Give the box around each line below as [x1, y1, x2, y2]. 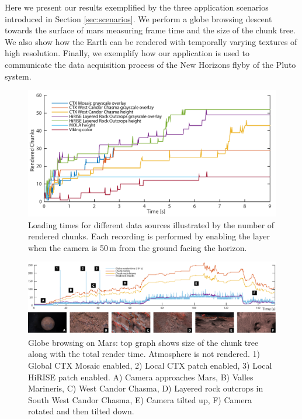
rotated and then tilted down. [28, 405, 134, 417]
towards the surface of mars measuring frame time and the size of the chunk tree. [5, 24, 296, 36]
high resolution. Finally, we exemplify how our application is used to [5, 47, 249, 59]
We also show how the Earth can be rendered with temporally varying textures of [5, 35, 297, 47]
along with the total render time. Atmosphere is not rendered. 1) [28, 348, 261, 360]
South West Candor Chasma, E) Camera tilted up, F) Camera [28, 393, 252, 406]
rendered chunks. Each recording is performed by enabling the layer [28, 230, 270, 242]
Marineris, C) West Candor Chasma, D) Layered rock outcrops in [28, 382, 263, 394]
